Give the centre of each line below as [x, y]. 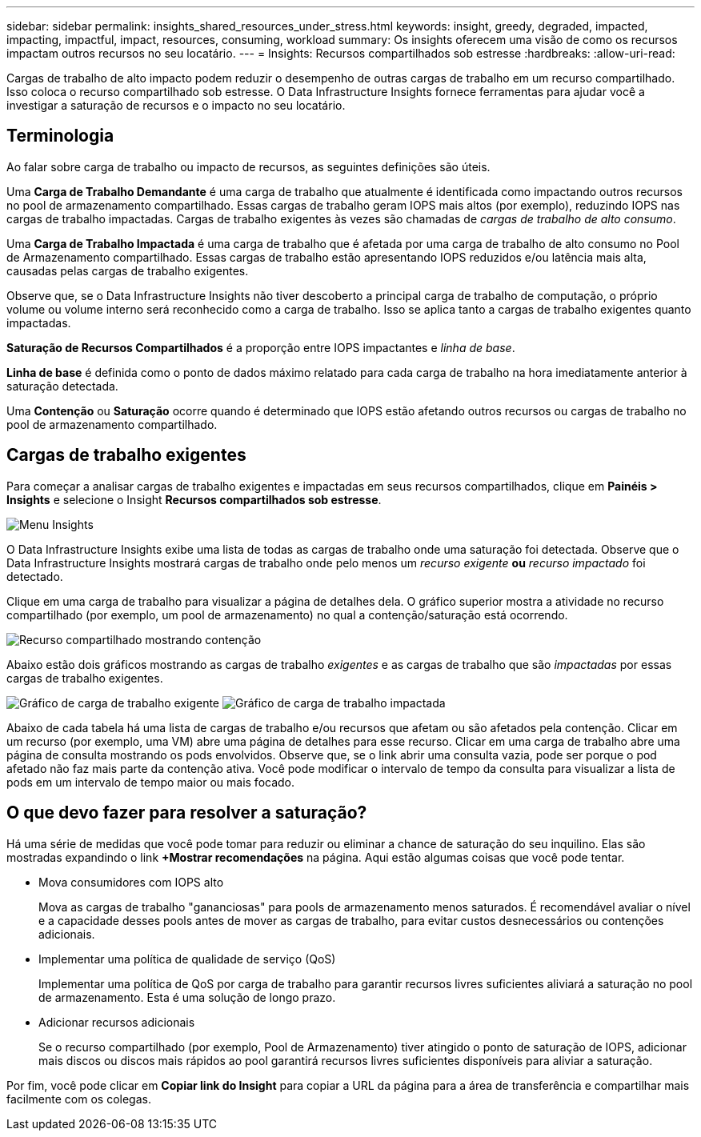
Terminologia [60, 136]
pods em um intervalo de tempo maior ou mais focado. [151, 782]
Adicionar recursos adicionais [117, 1022]
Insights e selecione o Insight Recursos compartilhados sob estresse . [194, 499]
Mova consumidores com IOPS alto [131, 882]
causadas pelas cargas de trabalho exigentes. [128, 270]
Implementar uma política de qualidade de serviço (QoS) [187, 959]
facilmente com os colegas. [79, 1099]
